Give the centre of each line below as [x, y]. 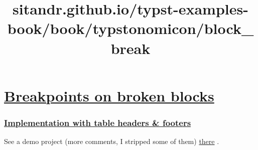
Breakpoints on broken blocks [109, 95]
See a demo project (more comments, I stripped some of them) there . [112, 141]
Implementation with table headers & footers [98, 122]
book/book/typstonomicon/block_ [131, 28]
